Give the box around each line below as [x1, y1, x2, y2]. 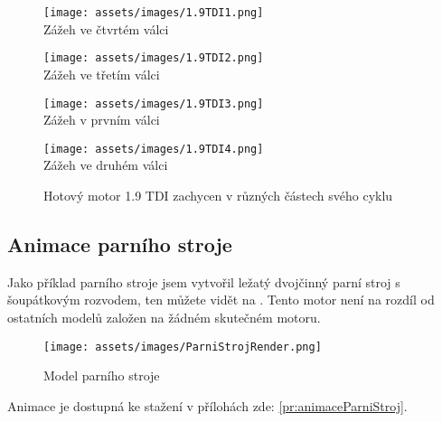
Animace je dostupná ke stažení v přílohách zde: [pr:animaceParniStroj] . [7, 396, 408, 415]
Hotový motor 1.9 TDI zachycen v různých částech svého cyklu [43, 186, 393, 204]
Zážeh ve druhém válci [43, 155, 168, 174]
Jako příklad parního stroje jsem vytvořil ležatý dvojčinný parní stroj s [7, 272, 400, 291]
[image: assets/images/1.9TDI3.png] [43, 97, 264, 110]
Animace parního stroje [7, 230, 232, 258]
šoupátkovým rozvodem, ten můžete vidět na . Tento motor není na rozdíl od [7, 290, 435, 309]
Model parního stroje [43, 366, 160, 385]
